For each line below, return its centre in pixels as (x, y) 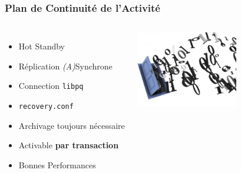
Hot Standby (42, 46)
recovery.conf (46, 107)
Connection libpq (51, 86)
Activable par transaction (69, 145)
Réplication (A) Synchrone (65, 66)
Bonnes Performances (57, 164)
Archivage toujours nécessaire (72, 125)
